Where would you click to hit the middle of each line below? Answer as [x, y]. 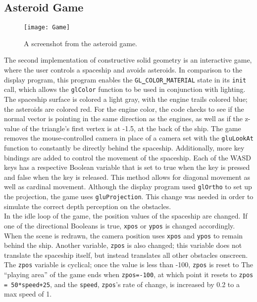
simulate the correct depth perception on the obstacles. [88, 206]
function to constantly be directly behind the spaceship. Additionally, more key [124, 147]
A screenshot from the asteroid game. [80, 43]
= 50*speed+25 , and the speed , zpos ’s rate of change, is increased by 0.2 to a [122, 284]
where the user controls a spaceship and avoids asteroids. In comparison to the [123, 70]
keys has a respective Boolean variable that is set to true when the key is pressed [127, 167]
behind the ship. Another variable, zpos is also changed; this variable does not [123, 245]
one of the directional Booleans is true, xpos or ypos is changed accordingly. [120, 225]
